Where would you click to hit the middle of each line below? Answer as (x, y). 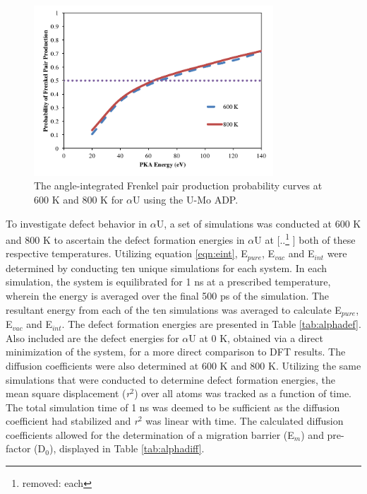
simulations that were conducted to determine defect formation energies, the (171, 379)
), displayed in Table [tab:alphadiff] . (127, 448)
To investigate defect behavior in (77, 223)
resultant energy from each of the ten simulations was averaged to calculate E (174, 309)
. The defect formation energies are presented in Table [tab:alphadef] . (211, 324)
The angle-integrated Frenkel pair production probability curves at (178, 186)
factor (18, 448)
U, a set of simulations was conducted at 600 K (259, 223)
